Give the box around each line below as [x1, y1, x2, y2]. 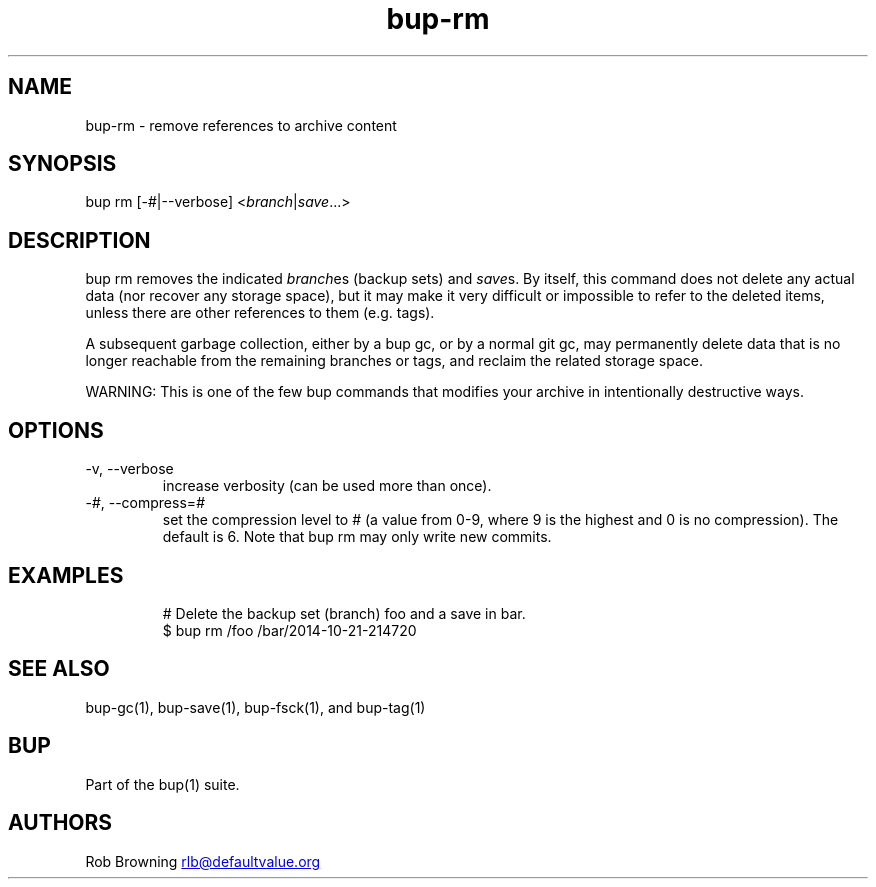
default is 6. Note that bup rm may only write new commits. [162, 528, 552, 546]
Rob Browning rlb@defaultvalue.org [85, 852, 321, 870]
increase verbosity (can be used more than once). [162, 477, 492, 495]
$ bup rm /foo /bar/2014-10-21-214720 [162, 621, 417, 639]
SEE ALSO [8, 656, 110, 682]
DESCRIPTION [8, 227, 151, 253]
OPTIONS [8, 417, 104, 443]
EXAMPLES [8, 562, 124, 588]
